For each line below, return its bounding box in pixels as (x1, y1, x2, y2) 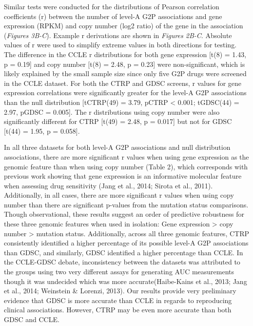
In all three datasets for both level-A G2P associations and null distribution (4, 142, 231, 152)
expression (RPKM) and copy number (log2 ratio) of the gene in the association (4, 20, 243, 31)
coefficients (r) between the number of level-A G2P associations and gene (4, 11, 222, 21)
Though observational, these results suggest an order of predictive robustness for (4, 209, 244, 219)
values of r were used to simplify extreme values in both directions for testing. (4, 40, 237, 50)
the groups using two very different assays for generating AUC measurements (4, 266, 234, 277)
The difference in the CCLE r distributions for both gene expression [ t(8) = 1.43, (4, 49, 247, 59)
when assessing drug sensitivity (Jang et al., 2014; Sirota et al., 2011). (4, 180, 213, 190)
